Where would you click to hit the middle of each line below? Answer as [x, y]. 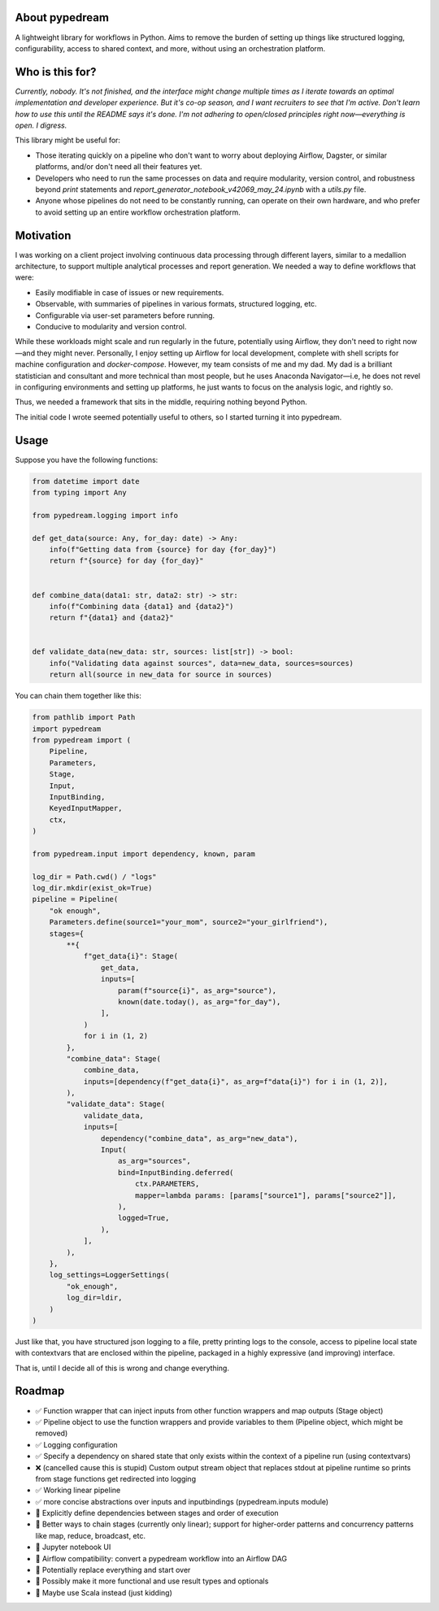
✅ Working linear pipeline [78, 1490]
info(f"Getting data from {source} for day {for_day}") [163, 549]
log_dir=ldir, [94, 1298]
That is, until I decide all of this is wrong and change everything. [122, 1368]
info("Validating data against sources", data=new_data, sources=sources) [201, 663]
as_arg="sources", [154, 1161]
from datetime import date [86, 481]
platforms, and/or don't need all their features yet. [119, 167]
